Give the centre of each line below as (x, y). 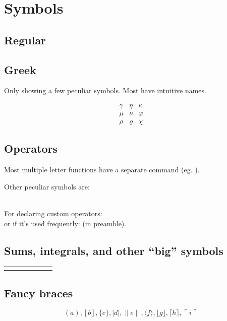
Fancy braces (39, 293)
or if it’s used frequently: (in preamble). (65, 223)
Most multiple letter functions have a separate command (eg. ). (102, 170)
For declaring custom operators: (53, 213)
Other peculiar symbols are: (47, 186)
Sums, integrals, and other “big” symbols (114, 250)
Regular (25, 40)
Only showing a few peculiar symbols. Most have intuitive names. (105, 90)
